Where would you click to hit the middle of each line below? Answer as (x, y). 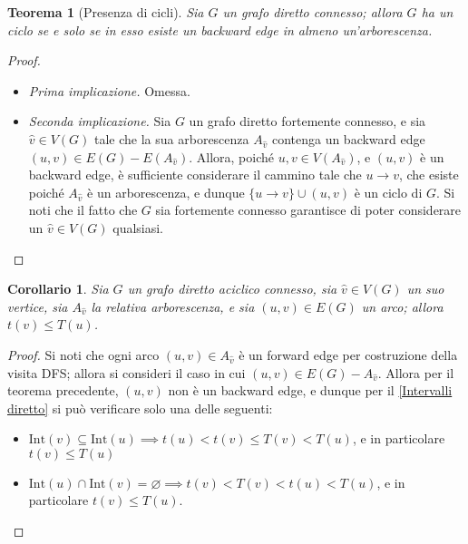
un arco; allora (402, 306)
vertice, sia (38, 306)
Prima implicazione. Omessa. (109, 90)
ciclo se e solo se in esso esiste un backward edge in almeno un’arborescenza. (220, 29)
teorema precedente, (63, 390)
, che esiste (429, 175)
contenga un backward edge (348, 138)
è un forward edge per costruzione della (348, 354)
